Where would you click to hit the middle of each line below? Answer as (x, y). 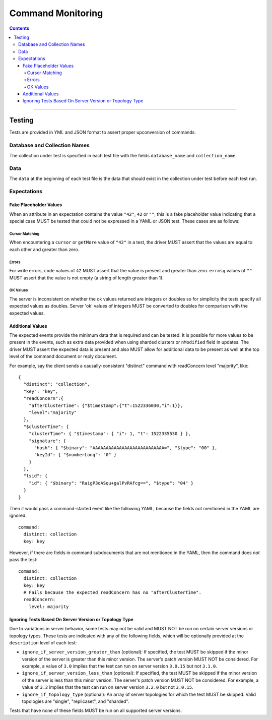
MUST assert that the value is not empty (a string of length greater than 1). (86, 278)
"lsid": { (36, 476)
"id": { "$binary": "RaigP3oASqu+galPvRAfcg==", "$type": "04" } (111, 483)
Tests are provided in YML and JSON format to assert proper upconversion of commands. (103, 132)
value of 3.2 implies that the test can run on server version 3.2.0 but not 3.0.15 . (108, 687)
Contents (19, 28)
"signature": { (47, 441)
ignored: (18, 516)
